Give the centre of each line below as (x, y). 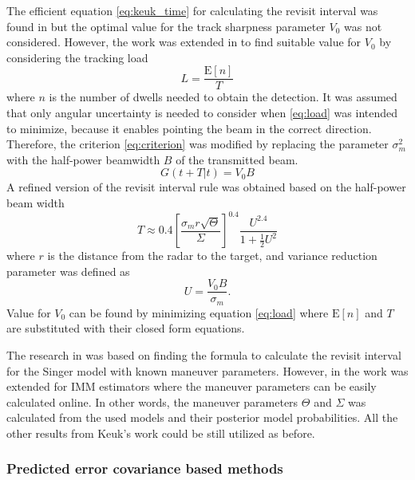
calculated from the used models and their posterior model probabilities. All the (202, 417)
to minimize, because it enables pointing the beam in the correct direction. (189, 128)
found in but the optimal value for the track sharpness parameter (166, 26)
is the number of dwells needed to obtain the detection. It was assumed (223, 97)
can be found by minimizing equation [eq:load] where (199, 312)
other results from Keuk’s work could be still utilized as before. (161, 433)
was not (363, 26)
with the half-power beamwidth (83, 159)
